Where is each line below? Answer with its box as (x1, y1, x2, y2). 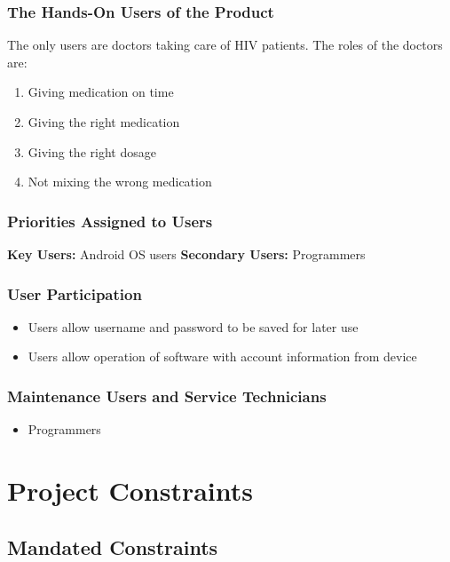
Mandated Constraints (7, 533, 218, 560)
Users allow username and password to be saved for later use (28, 317, 359, 336)
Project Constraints (7, 472, 253, 508)
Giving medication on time (28, 83, 174, 101)
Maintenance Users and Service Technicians (7, 384, 327, 407)
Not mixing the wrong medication (28, 172, 212, 191)
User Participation (7, 282, 142, 305)
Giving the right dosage (28, 142, 156, 161)
